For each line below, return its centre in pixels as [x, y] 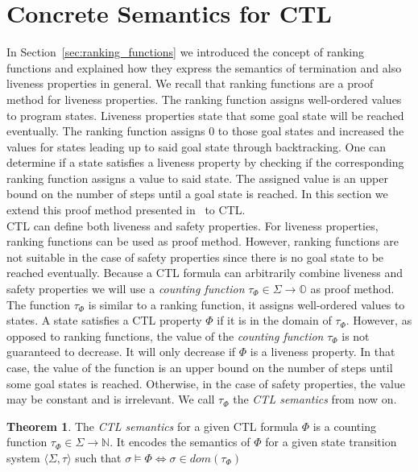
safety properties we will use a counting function [126, 289]
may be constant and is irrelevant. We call [111, 399]
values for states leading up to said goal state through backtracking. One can [197, 146]
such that [98, 457]
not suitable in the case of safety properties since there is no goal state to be [195, 257]
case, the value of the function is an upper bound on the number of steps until [200, 367]
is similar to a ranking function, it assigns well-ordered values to [246, 304]
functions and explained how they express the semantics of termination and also [204, 67]
